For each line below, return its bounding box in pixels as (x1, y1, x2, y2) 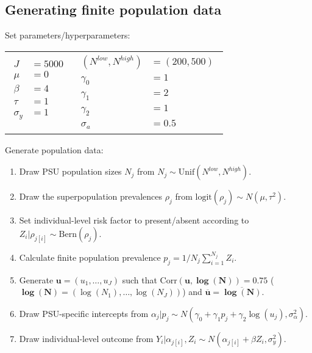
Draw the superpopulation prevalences (19, 190, 163, 203)
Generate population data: (5, 143, 104, 156)
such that (122, 273, 157, 286)
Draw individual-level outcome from (19, 332, 154, 344)
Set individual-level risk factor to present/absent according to (19, 214, 249, 227)
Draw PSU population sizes (19, 165, 122, 178)
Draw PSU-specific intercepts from (19, 307, 149, 319)
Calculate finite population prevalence (19, 250, 161, 263)
